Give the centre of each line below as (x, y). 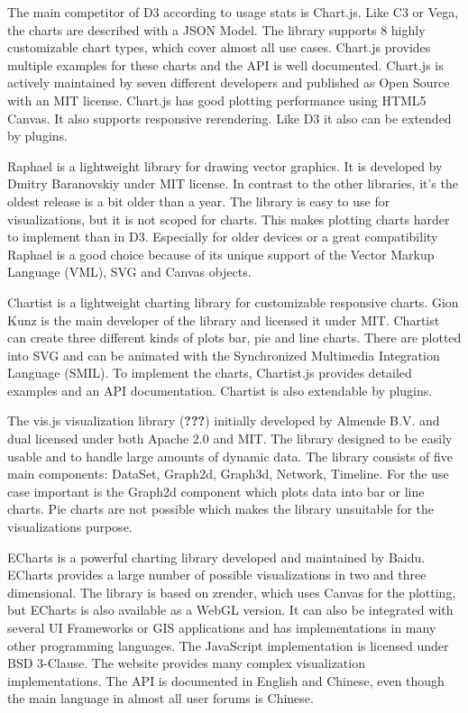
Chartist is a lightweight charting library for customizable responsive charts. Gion (233, 302)
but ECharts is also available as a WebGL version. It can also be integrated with (230, 610)
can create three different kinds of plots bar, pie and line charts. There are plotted (234, 338)
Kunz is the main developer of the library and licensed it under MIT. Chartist (224, 320)
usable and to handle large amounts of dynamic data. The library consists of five (230, 456)
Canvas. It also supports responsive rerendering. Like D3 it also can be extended (229, 118)
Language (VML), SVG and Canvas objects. (129, 272)
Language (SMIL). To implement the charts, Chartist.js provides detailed (210, 373)
